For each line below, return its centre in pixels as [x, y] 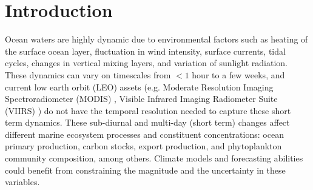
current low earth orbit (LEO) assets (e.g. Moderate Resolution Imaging [139, 87]
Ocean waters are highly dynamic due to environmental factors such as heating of [156, 39]
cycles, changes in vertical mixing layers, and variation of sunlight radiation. [146, 63]
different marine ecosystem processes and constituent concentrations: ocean [144, 134]
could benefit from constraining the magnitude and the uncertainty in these [145, 170]
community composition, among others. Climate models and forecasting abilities [154, 158]
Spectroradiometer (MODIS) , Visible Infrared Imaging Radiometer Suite [141, 99]
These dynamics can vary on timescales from [88, 74]
